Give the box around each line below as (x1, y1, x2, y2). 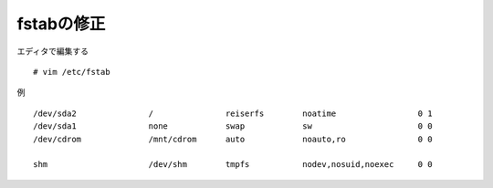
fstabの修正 (16, 14, 106, 34)
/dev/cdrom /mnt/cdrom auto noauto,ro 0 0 (33, 133, 433, 144)
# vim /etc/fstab (33, 67, 110, 77)
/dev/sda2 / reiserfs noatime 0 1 (33, 108, 433, 119)
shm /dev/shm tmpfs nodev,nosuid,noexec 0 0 (33, 160, 433, 170)
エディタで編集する (16, 46, 89, 57)
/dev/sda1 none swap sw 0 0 (33, 121, 433, 131)
